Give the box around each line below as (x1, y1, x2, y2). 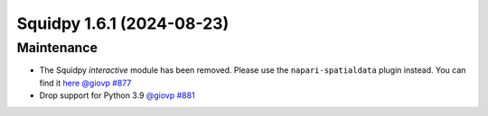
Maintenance (16, 40, 99, 56)
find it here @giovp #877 (39, 77, 132, 88)
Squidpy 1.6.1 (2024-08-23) (16, 13, 230, 33)
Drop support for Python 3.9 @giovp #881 (39, 90, 195, 101)
